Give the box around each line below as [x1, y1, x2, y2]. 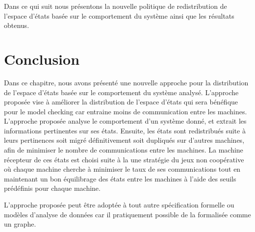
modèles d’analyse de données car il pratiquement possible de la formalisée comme [4, 209, 251, 219]
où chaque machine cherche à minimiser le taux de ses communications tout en [4, 164, 241, 174]
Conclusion [4, 49, 80, 69]
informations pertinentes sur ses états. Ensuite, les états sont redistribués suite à [4, 125, 246, 135]
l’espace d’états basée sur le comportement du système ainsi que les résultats [4, 10, 234, 21]
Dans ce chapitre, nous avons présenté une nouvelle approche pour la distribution [4, 77, 249, 87]
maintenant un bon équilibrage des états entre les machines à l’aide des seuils [4, 173, 236, 183]
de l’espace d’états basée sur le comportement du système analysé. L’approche [4, 87, 239, 97]
